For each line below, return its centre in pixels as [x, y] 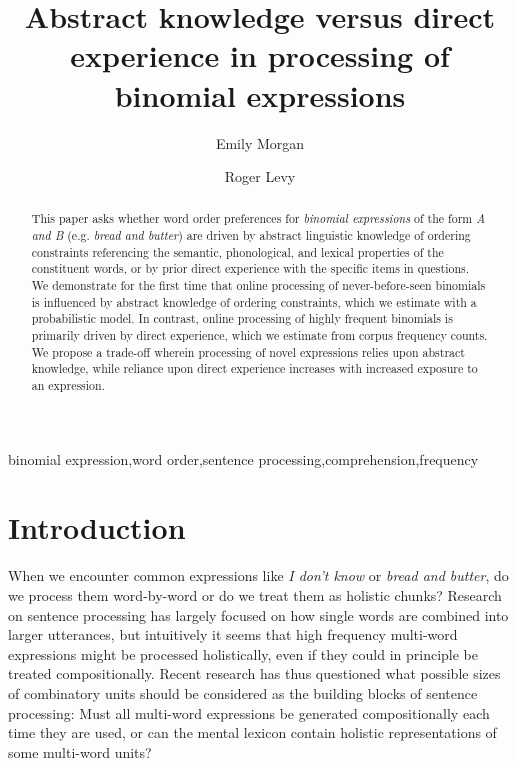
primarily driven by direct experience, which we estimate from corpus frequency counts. [259, 335]
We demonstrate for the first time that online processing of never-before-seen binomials [258, 285]
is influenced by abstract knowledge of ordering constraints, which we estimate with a [254, 301]
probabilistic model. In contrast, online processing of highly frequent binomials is [242, 318]
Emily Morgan [260, 142]
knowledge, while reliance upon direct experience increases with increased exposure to [254, 368]
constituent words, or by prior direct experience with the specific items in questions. [250, 268]
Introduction [97, 527]
